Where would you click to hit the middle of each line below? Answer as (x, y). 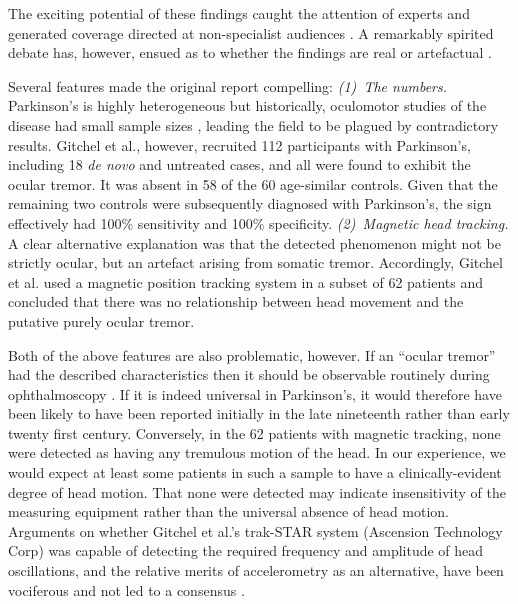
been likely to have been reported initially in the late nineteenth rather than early (259, 413)
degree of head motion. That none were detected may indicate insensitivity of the (257, 491)
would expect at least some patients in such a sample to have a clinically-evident (255, 472)
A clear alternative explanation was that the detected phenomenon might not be (254, 242)
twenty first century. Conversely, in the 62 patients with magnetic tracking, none (254, 432)
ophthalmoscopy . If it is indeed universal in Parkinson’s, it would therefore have (255, 393)
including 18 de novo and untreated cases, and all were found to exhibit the (239, 164)
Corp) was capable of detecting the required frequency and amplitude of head (246, 550)
